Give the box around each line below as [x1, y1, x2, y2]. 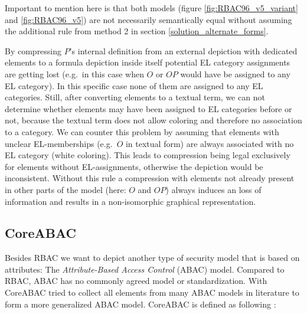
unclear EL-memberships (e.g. [5, 137, 113, 149]
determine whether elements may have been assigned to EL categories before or [5, 102, 292, 115]
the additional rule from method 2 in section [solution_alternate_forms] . [5, 25, 269, 37]
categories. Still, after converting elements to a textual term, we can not [5, 91, 265, 103]
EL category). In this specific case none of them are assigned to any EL [5, 79, 263, 91]
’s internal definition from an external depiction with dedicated [69, 44, 298, 57]
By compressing [5, 44, 62, 57]
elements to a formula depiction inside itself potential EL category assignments [5, 56, 290, 68]
